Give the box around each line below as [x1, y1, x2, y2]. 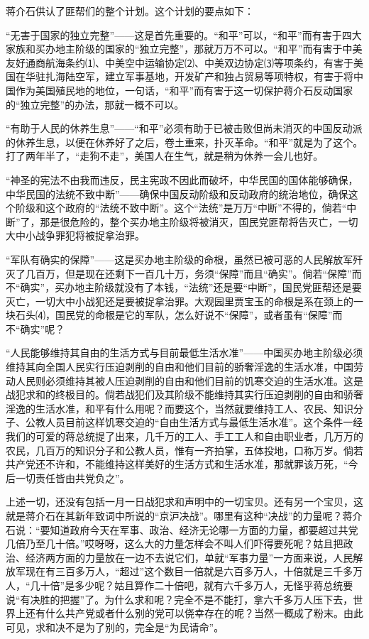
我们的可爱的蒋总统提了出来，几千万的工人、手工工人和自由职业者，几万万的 [6, 429, 363, 444]
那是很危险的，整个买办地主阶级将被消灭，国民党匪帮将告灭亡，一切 [40, 214, 358, 229]
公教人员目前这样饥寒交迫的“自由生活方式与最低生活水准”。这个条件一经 [25, 415, 363, 430]
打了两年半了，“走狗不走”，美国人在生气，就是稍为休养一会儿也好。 [6, 148, 324, 163]
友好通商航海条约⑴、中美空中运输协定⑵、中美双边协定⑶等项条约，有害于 [6, 55, 353, 70]
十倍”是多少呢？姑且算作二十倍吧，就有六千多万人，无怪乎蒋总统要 [40, 577, 353, 592]
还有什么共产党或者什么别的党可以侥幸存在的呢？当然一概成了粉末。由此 [25, 606, 363, 621]
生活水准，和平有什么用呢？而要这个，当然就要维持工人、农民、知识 [35, 400, 353, 415]
